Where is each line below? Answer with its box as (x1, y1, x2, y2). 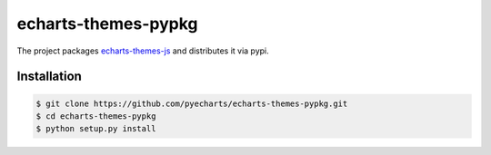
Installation (16, 69, 82, 84)
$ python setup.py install (35, 123, 156, 134)
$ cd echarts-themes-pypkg (35, 111, 156, 121)
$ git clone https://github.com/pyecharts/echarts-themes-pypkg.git (35, 98, 348, 109)
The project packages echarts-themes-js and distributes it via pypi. (16, 45, 270, 56)
